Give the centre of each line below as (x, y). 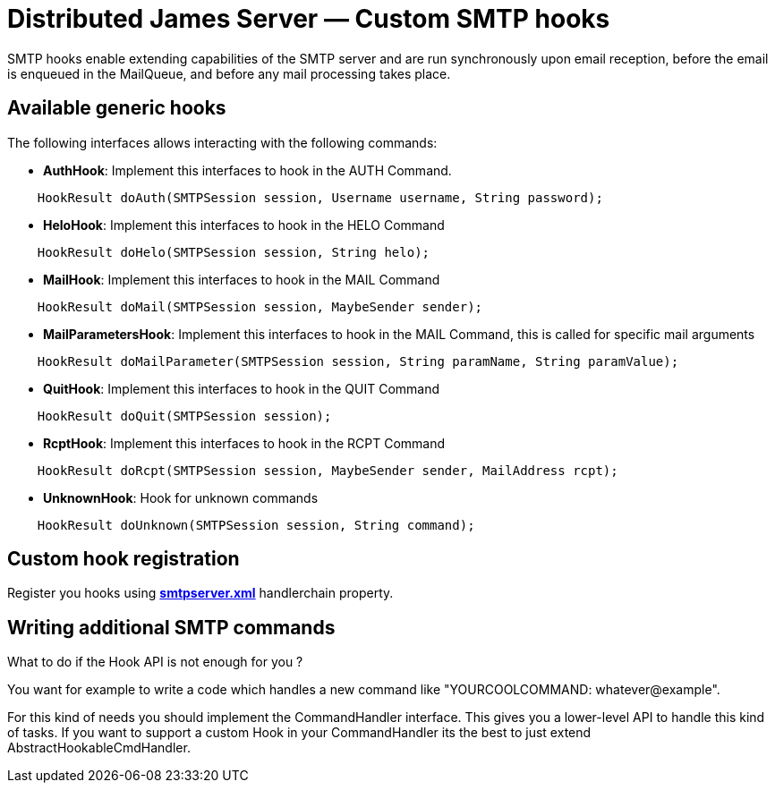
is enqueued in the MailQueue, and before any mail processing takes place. (229, 73)
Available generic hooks (117, 108)
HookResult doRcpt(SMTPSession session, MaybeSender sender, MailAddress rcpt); (328, 470)
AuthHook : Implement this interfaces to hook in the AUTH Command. (247, 170)
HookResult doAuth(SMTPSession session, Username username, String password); (320, 197)
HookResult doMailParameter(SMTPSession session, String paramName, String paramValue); (358, 361)
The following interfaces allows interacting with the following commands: (222, 142)
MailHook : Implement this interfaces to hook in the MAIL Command (242, 279)
